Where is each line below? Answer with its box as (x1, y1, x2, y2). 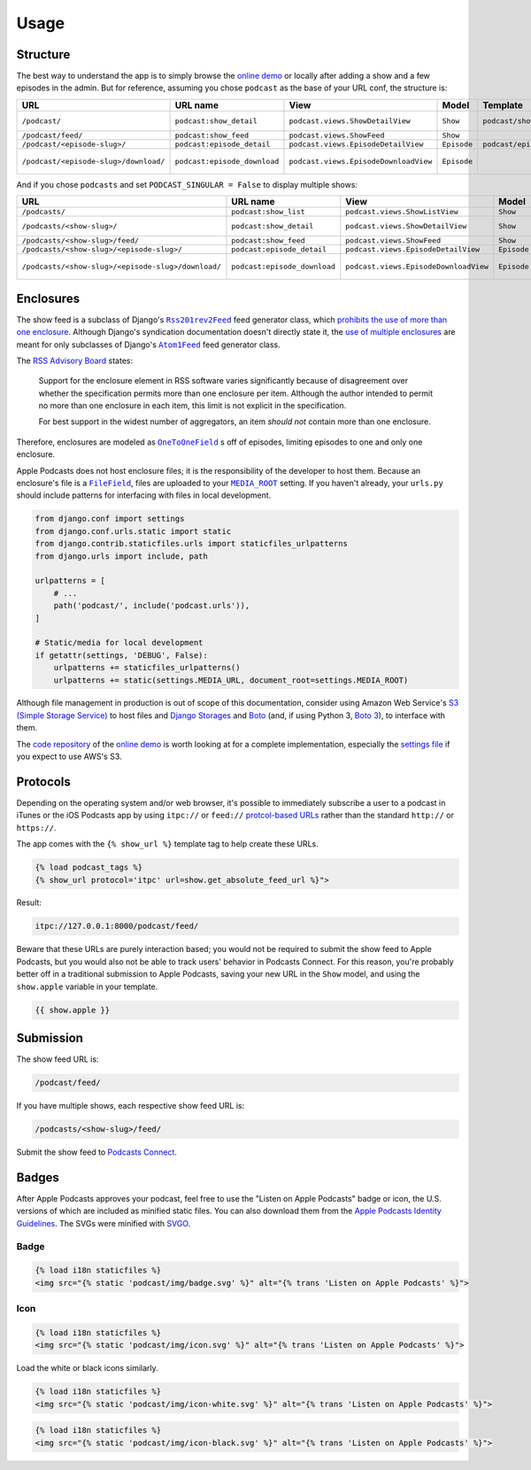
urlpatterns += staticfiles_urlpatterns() (53, 662, 241, 673)
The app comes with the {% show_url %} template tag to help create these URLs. (16, 839, 319, 849)
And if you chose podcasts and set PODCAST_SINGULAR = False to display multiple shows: (16, 179, 358, 190)
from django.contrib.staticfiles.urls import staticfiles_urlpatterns (35, 538, 349, 549)
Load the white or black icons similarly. (16, 1363, 158, 1373)
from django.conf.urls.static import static (35, 526, 232, 536)
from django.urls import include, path (35, 551, 208, 561)
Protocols (16, 774, 71, 789)
